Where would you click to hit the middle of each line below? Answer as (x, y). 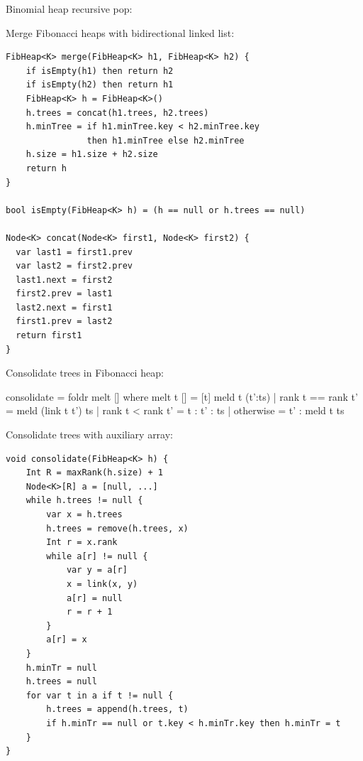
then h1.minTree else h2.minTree (166, 140)
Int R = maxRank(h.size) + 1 (94, 473)
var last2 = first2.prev (74, 266)
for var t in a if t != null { (100, 695)
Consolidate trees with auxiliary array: (89, 435)
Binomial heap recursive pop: (69, 9)
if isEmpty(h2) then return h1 (100, 85)
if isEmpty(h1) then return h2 (100, 71)
